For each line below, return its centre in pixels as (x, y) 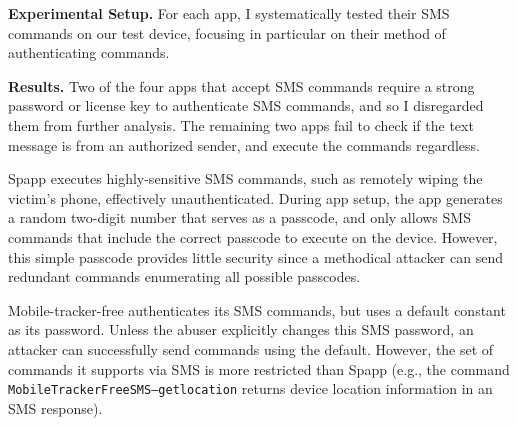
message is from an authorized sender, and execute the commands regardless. (244, 144)
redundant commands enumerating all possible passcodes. (184, 276)
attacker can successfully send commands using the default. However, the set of (251, 348)
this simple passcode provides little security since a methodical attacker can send (255, 256)
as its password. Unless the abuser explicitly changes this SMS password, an (241, 329)
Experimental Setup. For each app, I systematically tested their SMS (229, 13)
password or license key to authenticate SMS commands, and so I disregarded (246, 105)
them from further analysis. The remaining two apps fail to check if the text (241, 124)
